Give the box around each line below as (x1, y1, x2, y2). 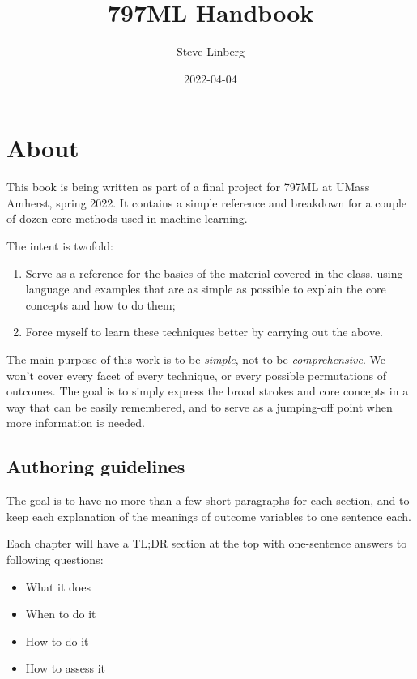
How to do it (25, 632, 89, 649)
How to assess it (25, 660, 106, 677)
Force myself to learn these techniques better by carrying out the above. (25, 323, 384, 340)
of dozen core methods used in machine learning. (6, 210, 248, 227)
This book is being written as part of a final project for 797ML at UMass (6, 178, 370, 195)
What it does (25, 578, 91, 595)
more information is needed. (6, 414, 145, 431)
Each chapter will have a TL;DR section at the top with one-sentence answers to (6, 535, 407, 552)
